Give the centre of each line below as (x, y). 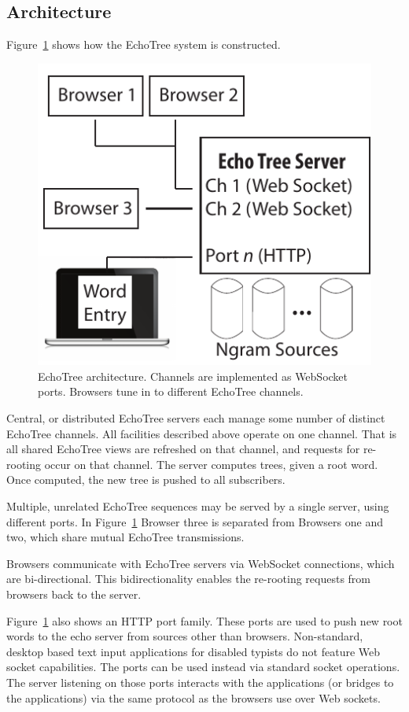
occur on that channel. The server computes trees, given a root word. (211, 464)
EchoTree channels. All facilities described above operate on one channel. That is (202, 433)
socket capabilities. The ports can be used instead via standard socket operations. (203, 667)
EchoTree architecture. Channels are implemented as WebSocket (193, 376)
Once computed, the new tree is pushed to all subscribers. (146, 480)
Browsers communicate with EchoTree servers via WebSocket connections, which (201, 563)
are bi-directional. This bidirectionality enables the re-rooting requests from (188, 579)
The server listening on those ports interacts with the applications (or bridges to (200, 682)
